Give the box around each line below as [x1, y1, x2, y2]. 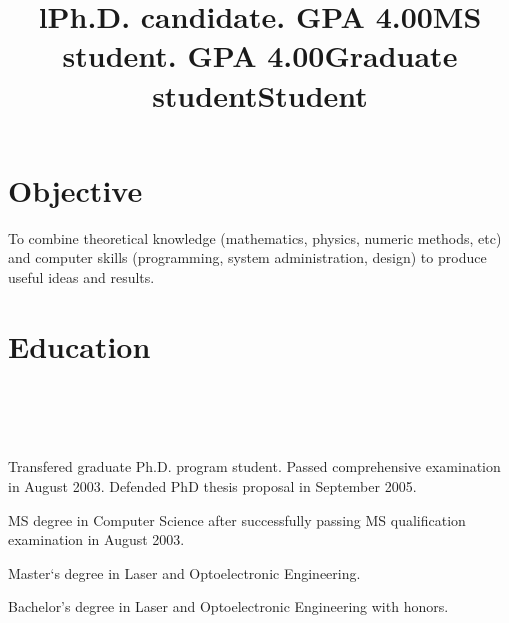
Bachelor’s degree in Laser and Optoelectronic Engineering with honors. [8, 596, 449, 617]
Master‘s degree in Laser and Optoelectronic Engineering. [8, 562, 361, 583]
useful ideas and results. [8, 266, 155, 287]
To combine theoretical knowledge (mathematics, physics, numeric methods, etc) [8, 227, 502, 248]
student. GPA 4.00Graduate [62, 35, 458, 76]
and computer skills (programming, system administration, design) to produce [8, 247, 487, 268]
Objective [8, 169, 143, 210]
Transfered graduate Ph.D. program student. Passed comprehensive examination [8, 456, 501, 477]
